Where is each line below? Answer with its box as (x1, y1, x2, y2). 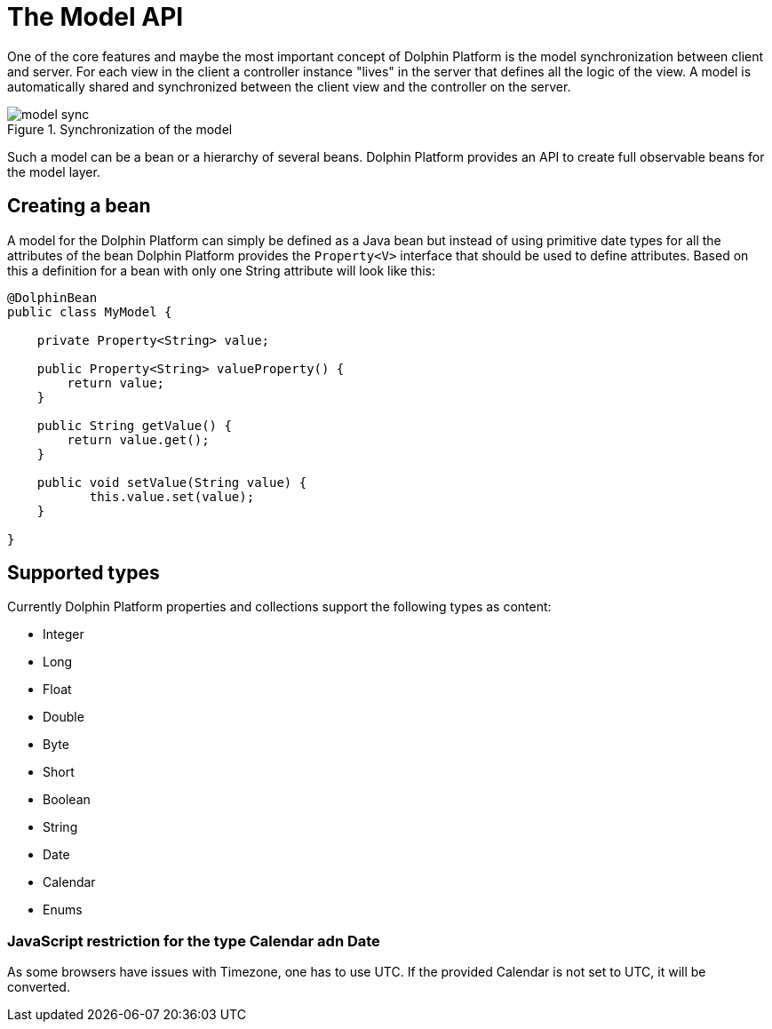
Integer (43, 626, 84, 642)
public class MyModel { (7, 304, 172, 319)
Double (43, 709, 84, 725)
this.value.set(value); (89, 489, 255, 504)
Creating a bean (7, 195, 151, 218)
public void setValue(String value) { (36, 475, 307, 490)
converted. (7, 979, 70, 995)
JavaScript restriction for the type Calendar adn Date (7, 931, 380, 950)
